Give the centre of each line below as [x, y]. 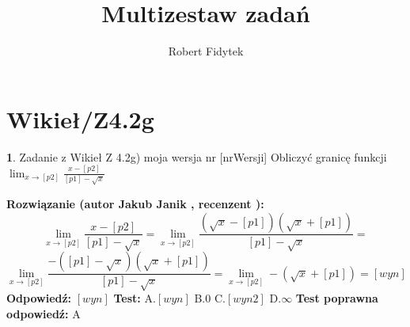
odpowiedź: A [44, 313]
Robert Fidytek [206, 51]
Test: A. [135, 298]
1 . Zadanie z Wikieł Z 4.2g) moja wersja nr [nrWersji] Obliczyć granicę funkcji [197, 156]
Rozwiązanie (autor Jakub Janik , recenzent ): [135, 203]
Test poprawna [337, 298]
